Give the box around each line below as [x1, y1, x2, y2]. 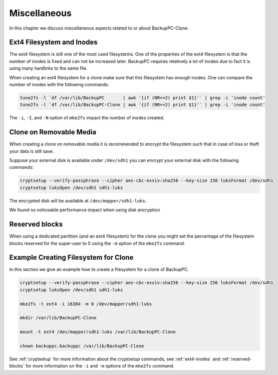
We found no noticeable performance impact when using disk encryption [9, 207, 160, 213]
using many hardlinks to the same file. [9, 65, 88, 71]
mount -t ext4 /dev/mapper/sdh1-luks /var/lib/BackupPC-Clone [20, 329, 176, 335]
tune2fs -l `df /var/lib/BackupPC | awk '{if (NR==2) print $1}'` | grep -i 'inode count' [20, 95, 265, 100]
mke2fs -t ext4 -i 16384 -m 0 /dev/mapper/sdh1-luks [20, 301, 152, 307]
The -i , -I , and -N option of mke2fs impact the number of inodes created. [9, 115, 165, 121]
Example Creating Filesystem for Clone [9, 253, 134, 262]
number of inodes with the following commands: [9, 82, 109, 88]
